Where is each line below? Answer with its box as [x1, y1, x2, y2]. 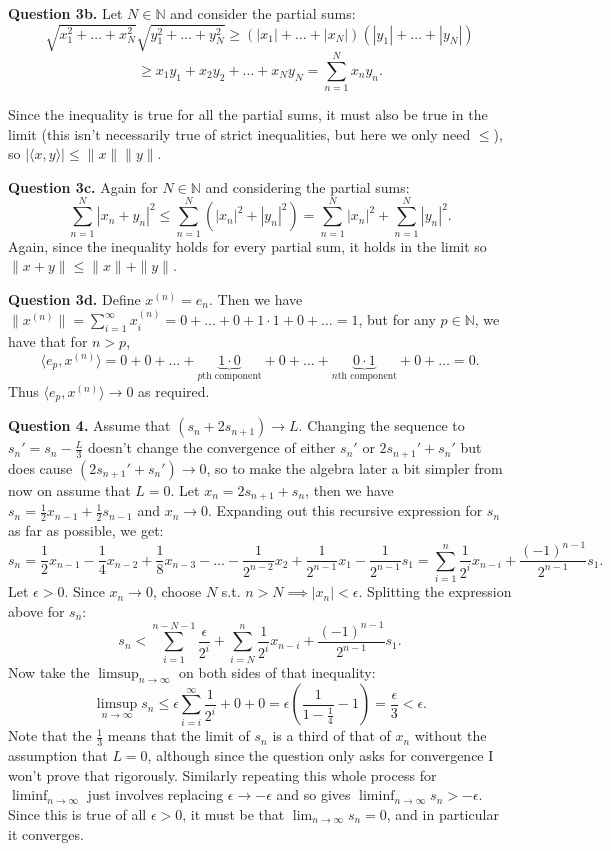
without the [414, 725, 487, 746]
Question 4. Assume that [8, 415, 171, 436]
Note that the [8, 725, 92, 746]
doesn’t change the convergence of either [87, 437, 336, 458]
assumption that [8, 745, 108, 766]
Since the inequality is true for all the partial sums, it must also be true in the [8, 104, 488, 125]
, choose [152, 581, 202, 602]
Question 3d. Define [8, 288, 141, 309]
